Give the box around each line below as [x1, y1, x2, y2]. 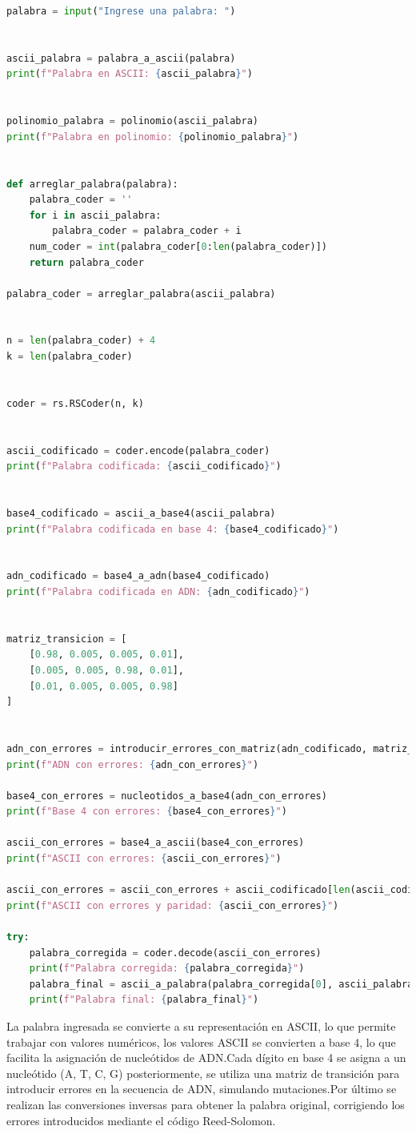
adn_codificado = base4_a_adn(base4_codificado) [6, 570, 270, 582]
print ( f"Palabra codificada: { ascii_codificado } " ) [6, 460, 282, 472]
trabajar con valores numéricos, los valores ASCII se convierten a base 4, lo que [6, 1033, 396, 1050]
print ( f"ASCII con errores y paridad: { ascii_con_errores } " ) [6, 899, 339, 911]
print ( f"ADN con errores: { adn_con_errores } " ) [6, 758, 259, 770]
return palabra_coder [29, 256, 144, 268]
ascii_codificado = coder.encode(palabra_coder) [6, 444, 270, 456]
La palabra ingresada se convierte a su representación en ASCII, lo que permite [6, 1018, 396, 1034]
